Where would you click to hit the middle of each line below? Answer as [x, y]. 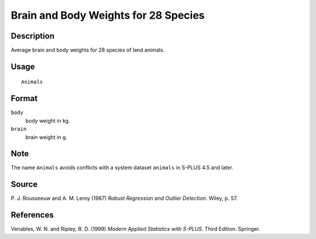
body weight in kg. [48, 120]
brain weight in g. [46, 137]
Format [24, 98]
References [32, 215]
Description [33, 36]
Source [24, 184]
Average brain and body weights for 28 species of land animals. [88, 50]
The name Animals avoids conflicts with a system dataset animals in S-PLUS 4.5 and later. [122, 168]
